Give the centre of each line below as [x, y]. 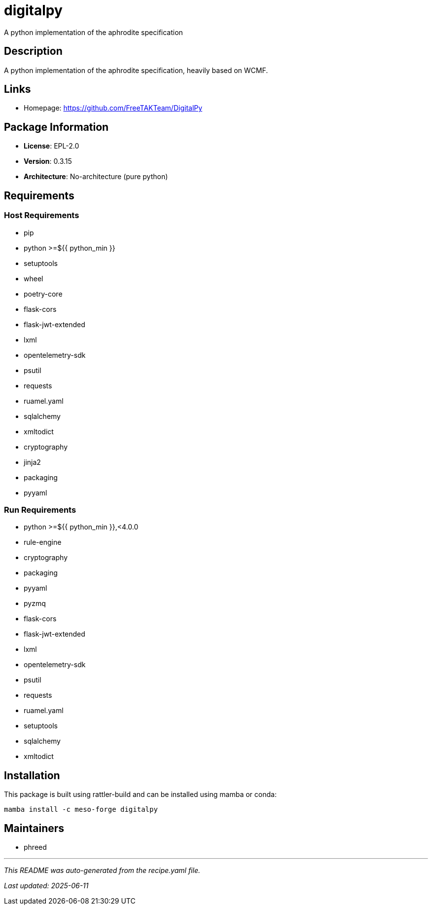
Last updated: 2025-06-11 [46, 885]
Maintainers [34, 828]
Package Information [56, 127]
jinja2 [32, 462]
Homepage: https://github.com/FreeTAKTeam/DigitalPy [113, 108]
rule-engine [43, 542]
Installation [32, 775]
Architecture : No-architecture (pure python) [96, 177]
